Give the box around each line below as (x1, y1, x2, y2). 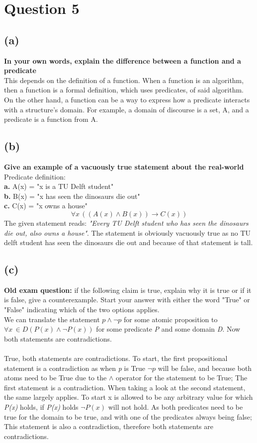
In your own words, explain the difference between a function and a (4, 55, 241, 66)
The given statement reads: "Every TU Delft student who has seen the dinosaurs (4, 217, 249, 228)
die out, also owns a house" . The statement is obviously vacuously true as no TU (4, 227, 251, 238)
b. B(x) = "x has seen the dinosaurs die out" (4, 190, 140, 201)
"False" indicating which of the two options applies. (4, 304, 160, 315)
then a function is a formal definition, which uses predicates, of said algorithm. (4, 85, 244, 95)
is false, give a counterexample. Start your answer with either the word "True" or (4, 294, 250, 305)
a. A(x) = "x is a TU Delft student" (4, 181, 114, 191)
